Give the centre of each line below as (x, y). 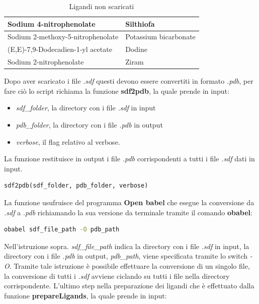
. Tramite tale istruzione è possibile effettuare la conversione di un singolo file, (129, 265)
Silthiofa (140, 23)
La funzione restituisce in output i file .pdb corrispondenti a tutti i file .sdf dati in (129, 159)
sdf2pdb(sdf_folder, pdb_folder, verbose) (76, 186)
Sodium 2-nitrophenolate (46, 62)
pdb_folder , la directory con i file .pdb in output (89, 125)
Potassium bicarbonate (160, 37)
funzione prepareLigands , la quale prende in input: (85, 295)
